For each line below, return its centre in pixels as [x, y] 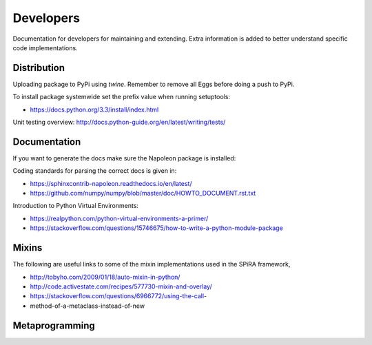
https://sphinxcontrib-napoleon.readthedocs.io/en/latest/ [111, 183]
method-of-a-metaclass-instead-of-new [87, 306]
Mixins [28, 248]
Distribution [39, 68]
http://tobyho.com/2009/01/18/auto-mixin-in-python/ [105, 277]
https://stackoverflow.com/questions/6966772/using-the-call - [118, 296]
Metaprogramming [54, 325]
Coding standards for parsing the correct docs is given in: [95, 171]
